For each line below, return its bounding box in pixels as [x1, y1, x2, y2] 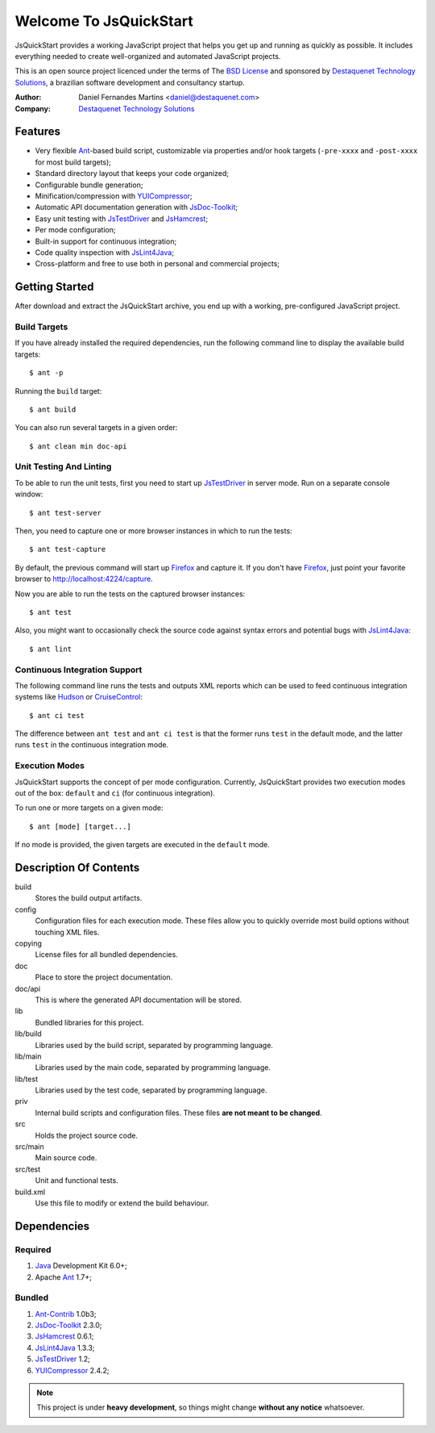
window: [14, 489, 43, 499]
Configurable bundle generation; [35, 180, 143, 190]
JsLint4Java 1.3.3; [35, 1343, 95, 1352]
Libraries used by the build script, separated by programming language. [35, 1040, 274, 1050]
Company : [14, 103, 52, 113]
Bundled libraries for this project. [35, 1017, 144, 1027]
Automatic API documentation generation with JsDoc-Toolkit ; [35, 203, 238, 212]
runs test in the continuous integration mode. [14, 740, 169, 750]
